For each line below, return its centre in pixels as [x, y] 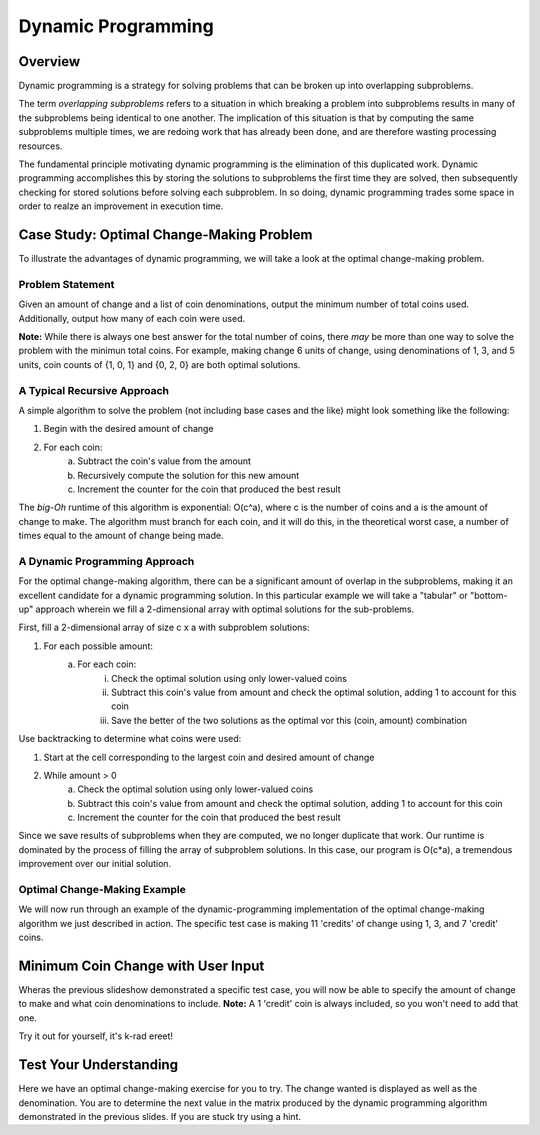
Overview [49, 61]
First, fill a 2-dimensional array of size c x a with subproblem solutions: [164, 627]
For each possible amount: [98, 646]
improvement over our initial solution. [95, 864]
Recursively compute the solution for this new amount [188, 475]
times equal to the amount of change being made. [121, 536]
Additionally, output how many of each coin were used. [132, 318]
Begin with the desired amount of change [128, 429]
